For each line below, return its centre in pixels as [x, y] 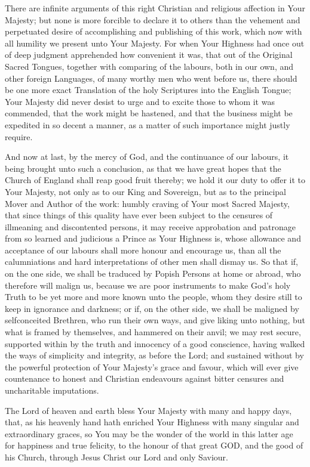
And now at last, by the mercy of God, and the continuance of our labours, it [147, 157]
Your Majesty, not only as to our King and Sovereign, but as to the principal [146, 191]
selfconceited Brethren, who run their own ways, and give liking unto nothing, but [155, 320]
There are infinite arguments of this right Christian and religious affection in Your [155, 8]
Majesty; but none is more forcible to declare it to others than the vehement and [153, 19]
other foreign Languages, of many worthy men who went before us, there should [151, 78]
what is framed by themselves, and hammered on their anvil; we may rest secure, [153, 332]
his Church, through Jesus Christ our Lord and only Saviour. [116, 457]
